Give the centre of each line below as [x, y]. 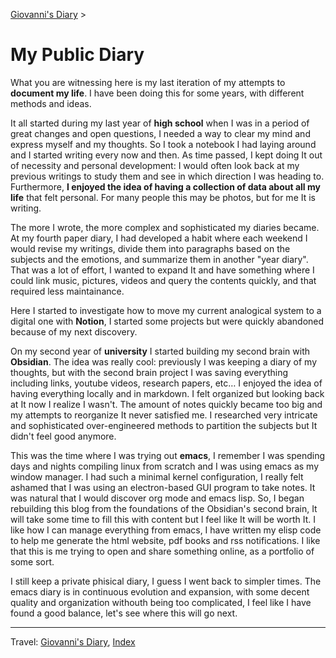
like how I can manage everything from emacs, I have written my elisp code [166, 530]
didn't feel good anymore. [63, 436]
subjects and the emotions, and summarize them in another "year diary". [159, 259]
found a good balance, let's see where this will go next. [124, 613]
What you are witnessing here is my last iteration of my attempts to [148, 82]
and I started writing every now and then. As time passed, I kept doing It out [166, 155]
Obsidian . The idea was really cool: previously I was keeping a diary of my [164, 361]
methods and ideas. [51, 103]
